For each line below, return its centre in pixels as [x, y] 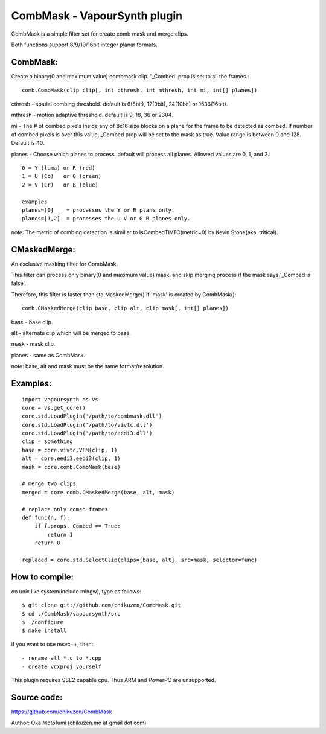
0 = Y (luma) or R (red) [59, 168]
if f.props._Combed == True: [77, 526]
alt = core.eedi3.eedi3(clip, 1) [71, 458]
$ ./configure [43, 622]
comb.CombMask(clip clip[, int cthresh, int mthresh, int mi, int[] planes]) [140, 90]
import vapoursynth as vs [60, 399]
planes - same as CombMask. [48, 355]
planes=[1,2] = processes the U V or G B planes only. [106, 219]
